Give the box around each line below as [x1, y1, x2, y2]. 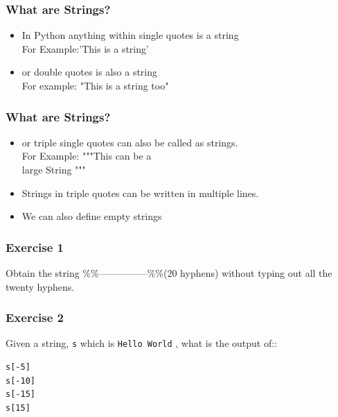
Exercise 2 [6, 309, 64, 326]
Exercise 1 [6, 238, 64, 255]
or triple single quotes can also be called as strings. [21, 135, 238, 149]
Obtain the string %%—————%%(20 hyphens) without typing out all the [6, 266, 332, 280]
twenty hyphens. [6, 279, 75, 293]
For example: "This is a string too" [21, 78, 169, 92]
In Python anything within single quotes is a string [21, 28, 239, 42]
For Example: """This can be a [21, 148, 152, 163]
